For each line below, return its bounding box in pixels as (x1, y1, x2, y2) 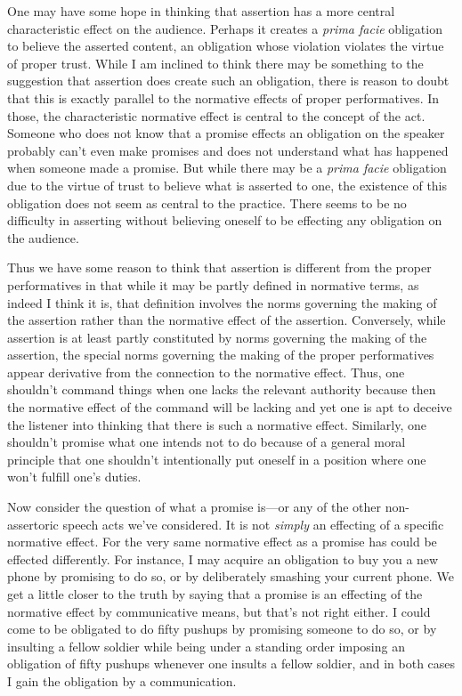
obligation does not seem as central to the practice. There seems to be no (7, 193, 407, 212)
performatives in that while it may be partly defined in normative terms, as (7, 275, 419, 294)
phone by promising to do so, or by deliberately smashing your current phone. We (7, 567, 454, 586)
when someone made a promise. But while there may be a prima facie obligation (7, 158, 447, 177)
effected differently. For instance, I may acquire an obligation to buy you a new (7, 549, 439, 568)
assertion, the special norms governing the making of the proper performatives (7, 345, 434, 364)
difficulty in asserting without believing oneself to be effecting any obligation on (7, 211, 442, 230)
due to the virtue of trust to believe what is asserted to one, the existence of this (7, 175, 448, 194)
